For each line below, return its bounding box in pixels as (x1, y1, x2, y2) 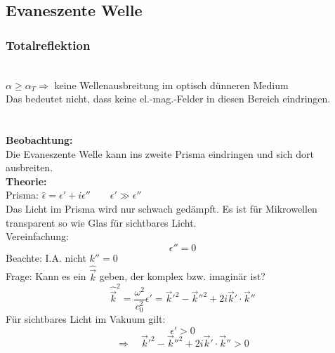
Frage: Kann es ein (6, 269, 86, 284)
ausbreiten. (6, 160, 53, 175)
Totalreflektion (6, 36, 91, 53)
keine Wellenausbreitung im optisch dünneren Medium (54, 77, 289, 92)
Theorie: (6, 173, 47, 188)
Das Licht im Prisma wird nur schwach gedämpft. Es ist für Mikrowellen (6, 201, 317, 215)
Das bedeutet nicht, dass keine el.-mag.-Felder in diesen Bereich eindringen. (6, 91, 331, 106)
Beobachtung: (6, 132, 73, 147)
